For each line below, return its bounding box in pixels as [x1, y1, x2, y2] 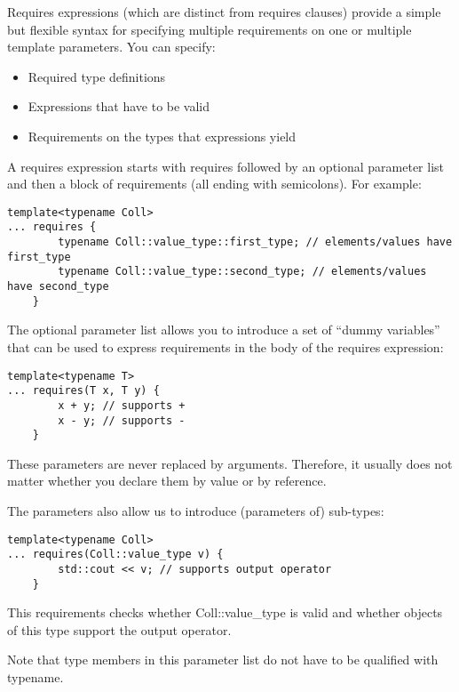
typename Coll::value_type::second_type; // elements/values [58, 265, 427, 278]
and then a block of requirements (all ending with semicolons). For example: [7, 174, 422, 193]
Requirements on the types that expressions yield [28, 126, 297, 145]
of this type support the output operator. [7, 620, 232, 639]
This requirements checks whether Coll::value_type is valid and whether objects [7, 603, 443, 622]
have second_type [7, 280, 109, 294]
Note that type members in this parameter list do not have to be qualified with [7, 650, 439, 669]
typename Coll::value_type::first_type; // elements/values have [58, 236, 453, 249]
